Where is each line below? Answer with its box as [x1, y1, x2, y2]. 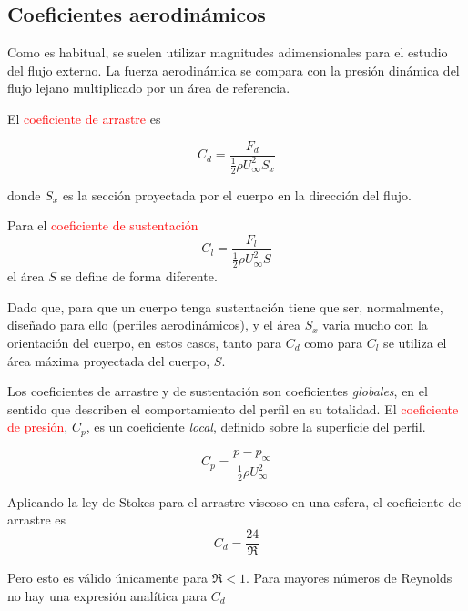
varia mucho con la [322, 315, 428, 334]
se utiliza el [383, 333, 447, 352]
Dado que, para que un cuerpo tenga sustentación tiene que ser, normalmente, [7, 297, 443, 316]
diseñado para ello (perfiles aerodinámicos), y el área [7, 315, 300, 334]
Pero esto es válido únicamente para [7, 568, 209, 587]
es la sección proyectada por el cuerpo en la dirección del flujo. [62, 185, 412, 204]
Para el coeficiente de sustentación [7, 216, 198, 235]
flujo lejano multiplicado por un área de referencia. [7, 78, 290, 97]
